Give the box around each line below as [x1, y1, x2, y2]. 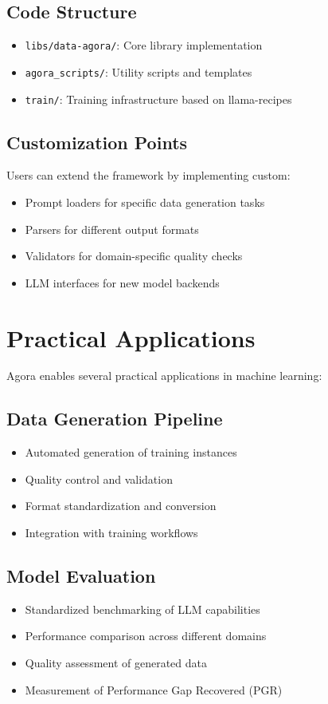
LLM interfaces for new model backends [25, 274, 220, 291]
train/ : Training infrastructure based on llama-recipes [25, 90, 292, 107]
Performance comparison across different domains [25, 627, 267, 644]
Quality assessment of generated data [25, 655, 208, 671]
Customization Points [6, 129, 188, 154]
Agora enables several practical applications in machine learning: [6, 367, 322, 384]
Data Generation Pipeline [6, 406, 223, 431]
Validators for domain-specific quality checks [25, 247, 243, 264]
